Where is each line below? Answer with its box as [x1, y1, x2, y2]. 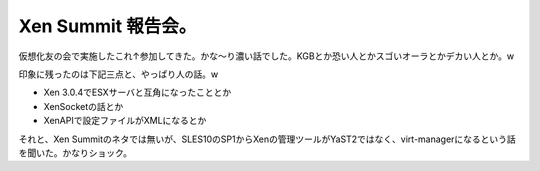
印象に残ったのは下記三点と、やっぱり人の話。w [18, 68, 219, 80]
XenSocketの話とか [43, 100, 124, 112]
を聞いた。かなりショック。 [18, 146, 132, 159]
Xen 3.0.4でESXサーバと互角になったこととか [43, 86, 232, 99]
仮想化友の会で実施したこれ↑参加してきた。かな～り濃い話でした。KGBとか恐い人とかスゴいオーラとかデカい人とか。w [18, 50, 515, 62]
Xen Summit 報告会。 [18, 15, 197, 37]
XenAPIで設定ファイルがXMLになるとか [43, 115, 207, 127]
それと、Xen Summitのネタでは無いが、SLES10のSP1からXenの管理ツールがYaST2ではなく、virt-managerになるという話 [18, 133, 517, 145]
